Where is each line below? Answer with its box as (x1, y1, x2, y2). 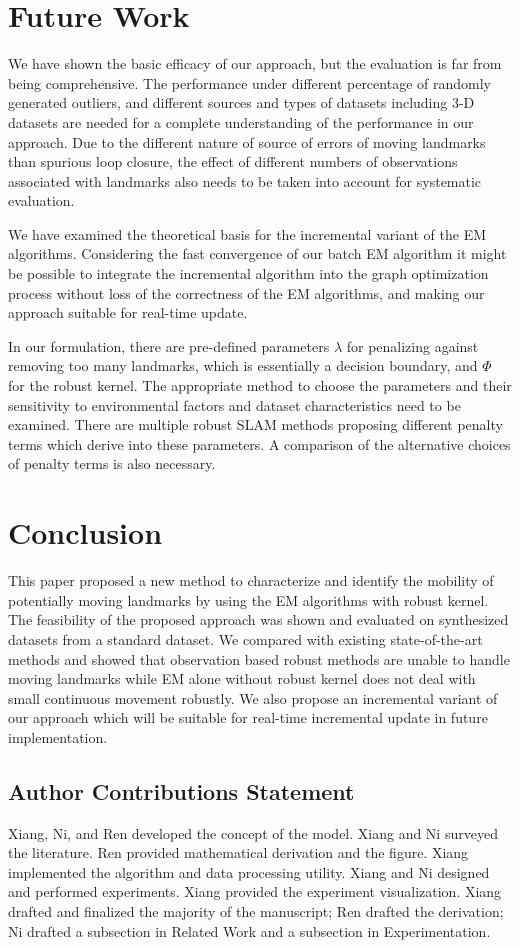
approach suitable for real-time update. (8, 302, 248, 323)
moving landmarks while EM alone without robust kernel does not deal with (8, 668, 476, 689)
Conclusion (8, 512, 163, 553)
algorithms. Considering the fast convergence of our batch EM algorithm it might (8, 243, 507, 264)
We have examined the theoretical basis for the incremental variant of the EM (8, 223, 487, 244)
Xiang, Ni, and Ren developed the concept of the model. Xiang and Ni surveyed (8, 822, 498, 843)
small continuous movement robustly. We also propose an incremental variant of (8, 687, 498, 708)
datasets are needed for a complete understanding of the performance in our (8, 111, 474, 132)
